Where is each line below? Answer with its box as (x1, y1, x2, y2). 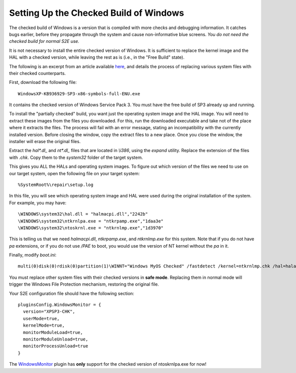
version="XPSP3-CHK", (23, 309, 75, 314)
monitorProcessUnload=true (23, 343, 88, 349)
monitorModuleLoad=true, (23, 330, 83, 335)
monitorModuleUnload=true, (23, 336, 88, 342)
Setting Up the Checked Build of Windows (9, 7, 185, 18)
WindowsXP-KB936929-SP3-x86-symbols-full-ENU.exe (18, 91, 141, 96)
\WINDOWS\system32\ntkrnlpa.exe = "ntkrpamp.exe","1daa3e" (18, 218, 164, 224)
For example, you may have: (9, 200, 67, 206)
